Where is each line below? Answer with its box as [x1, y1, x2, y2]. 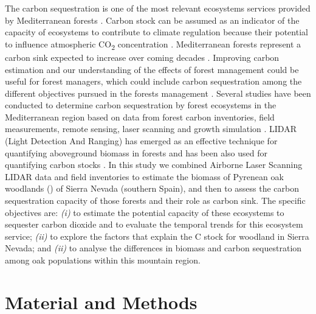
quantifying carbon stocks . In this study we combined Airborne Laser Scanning [5, 158, 303, 171]
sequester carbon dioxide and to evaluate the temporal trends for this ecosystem [5, 218, 303, 231]
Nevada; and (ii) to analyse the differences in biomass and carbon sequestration [5, 242, 302, 254]
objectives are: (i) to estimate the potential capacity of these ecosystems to [5, 206, 284, 218]
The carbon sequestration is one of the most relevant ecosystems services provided [5, 2, 311, 14]
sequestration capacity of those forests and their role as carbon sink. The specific [5, 194, 306, 207]
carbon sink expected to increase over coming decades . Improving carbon [5, 51, 280, 63]
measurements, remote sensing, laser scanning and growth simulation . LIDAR [5, 122, 297, 135]
